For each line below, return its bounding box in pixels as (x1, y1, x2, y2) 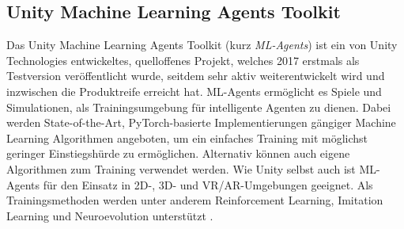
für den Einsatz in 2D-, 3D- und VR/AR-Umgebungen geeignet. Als (43, 176, 373, 193)
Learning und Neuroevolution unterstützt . (6, 207, 213, 223)
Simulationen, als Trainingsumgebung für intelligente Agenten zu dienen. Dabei (6, 98, 391, 115)
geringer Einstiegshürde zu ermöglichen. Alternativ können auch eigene (6, 145, 350, 162)
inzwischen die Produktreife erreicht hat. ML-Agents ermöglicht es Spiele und (6, 82, 382, 99)
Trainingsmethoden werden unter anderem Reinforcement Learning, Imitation (6, 192, 383, 208)
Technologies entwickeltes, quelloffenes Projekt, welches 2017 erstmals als (6, 52, 360, 68)
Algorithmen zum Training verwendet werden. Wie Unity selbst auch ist (6, 160, 356, 177)
